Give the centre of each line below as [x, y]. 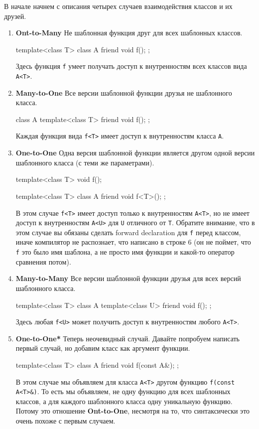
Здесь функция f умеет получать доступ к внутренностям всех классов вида [131, 66]
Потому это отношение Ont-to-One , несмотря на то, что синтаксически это [133, 411]
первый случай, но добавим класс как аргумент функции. [103, 348]
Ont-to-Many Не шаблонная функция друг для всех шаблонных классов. [129, 33]
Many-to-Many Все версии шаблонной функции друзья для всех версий [128, 278]
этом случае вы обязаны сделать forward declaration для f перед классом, [128, 232]
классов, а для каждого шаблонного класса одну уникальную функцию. [124, 401]
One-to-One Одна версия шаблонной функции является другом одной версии [135, 153]
